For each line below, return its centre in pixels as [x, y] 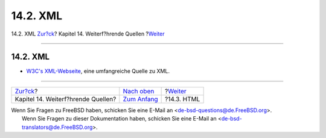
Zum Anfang [140, 99]
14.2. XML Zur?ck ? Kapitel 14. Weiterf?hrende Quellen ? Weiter [88, 34]
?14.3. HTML [183, 99]
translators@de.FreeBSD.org [57, 127]
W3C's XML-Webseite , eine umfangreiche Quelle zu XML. [98, 71]
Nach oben [139, 91]
